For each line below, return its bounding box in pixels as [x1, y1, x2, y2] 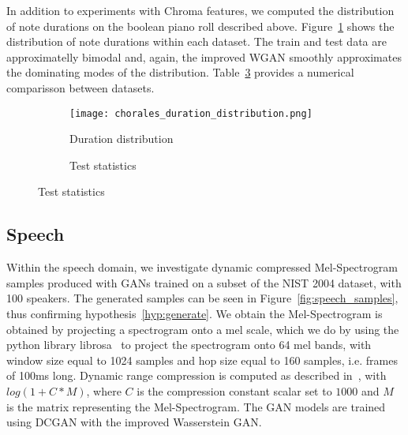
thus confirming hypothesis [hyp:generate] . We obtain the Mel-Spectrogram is [6, 305, 383, 321]
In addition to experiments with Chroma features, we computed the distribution [6, 2, 395, 18]
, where [86, 382, 122, 399]
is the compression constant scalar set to [137, 382, 332, 399]
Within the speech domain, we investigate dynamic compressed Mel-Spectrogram [6, 259, 398, 276]
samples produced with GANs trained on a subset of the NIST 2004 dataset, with [6, 274, 402, 291]
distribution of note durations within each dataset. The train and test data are [6, 33, 387, 50]
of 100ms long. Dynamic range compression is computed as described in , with [6, 367, 387, 384]
